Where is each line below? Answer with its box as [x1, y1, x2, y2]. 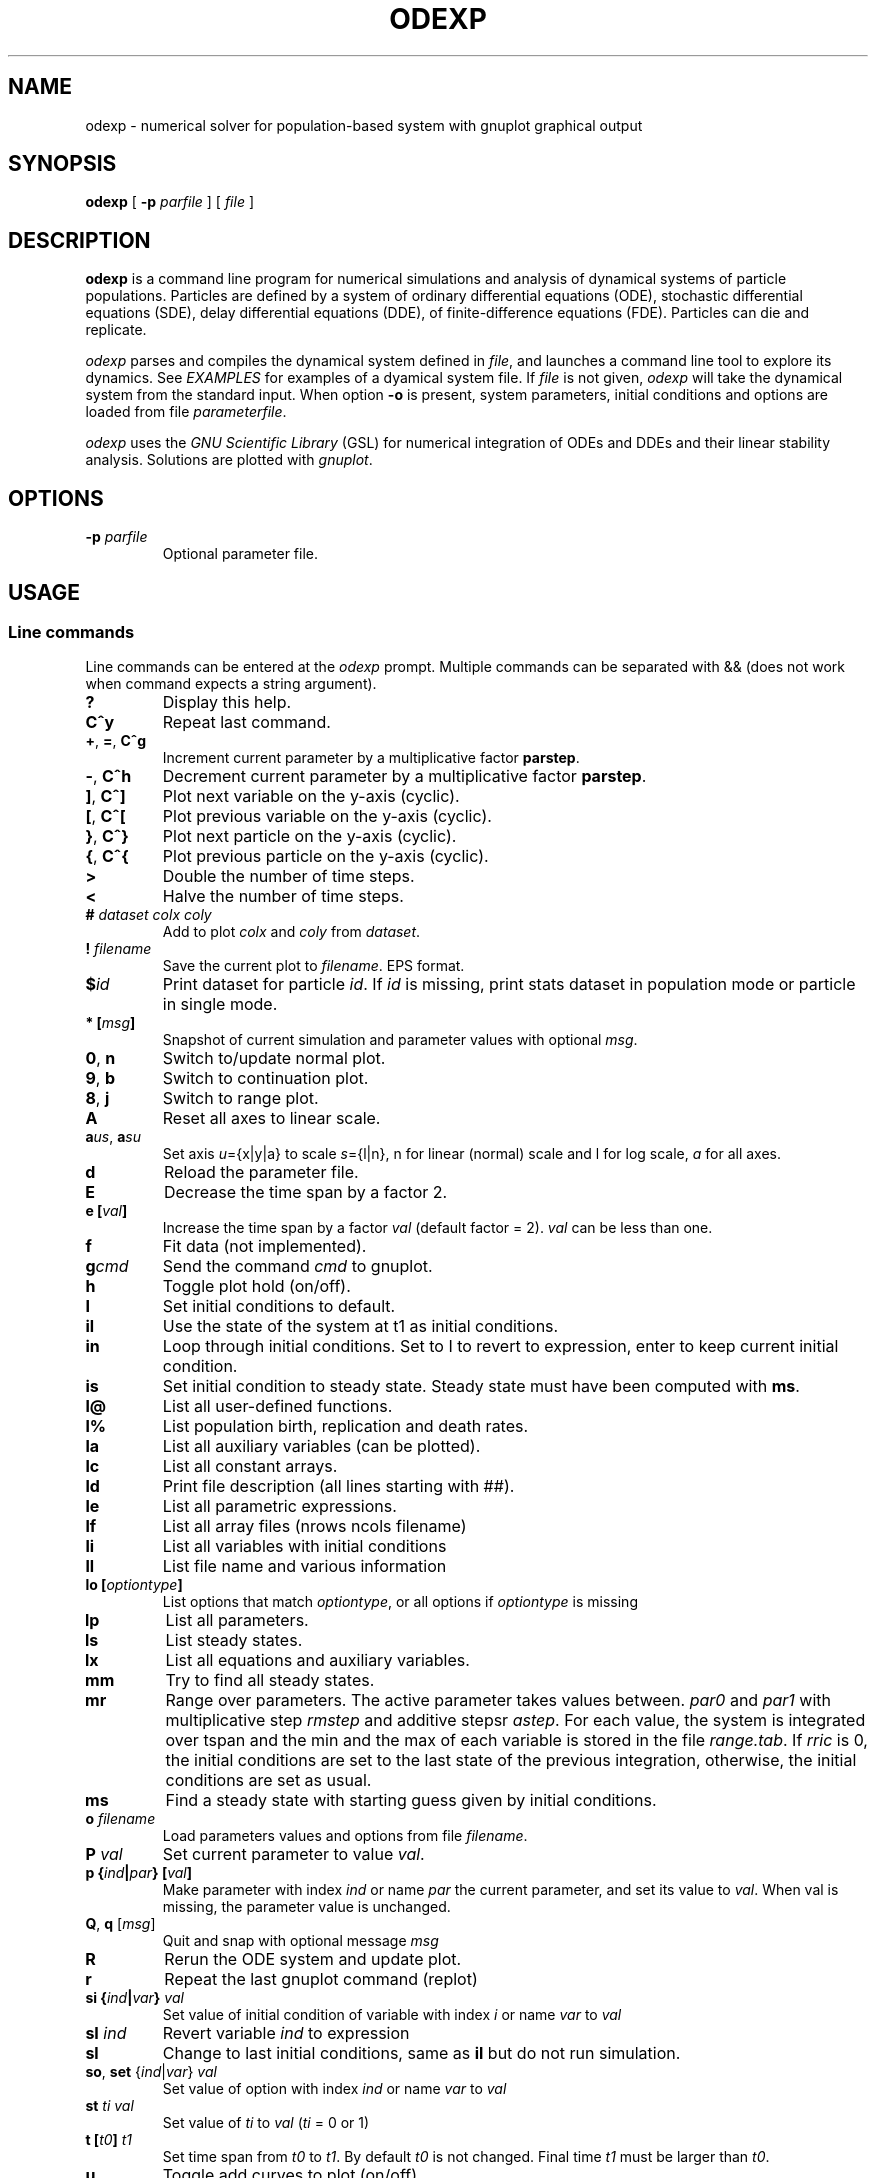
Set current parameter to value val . [162, 1844, 425, 1865]
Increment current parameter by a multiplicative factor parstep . [162, 749, 580, 767]
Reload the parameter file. [163, 1162, 359, 1183]
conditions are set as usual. [165, 1770, 372, 1791]
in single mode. [162, 994, 278, 1015]
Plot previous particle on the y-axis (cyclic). [162, 846, 489, 867]
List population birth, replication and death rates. [162, 1416, 529, 1437]
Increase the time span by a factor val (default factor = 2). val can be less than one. [162, 1219, 713, 1237]
